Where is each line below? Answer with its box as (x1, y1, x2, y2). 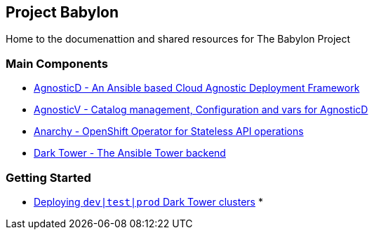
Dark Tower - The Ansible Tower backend (34, 147, 226, 159)
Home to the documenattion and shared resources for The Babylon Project (6, 33, 351, 45)
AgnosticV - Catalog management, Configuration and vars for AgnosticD (34, 104, 368, 116)
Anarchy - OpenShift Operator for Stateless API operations (34, 125, 304, 138)
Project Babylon (6, 3, 119, 21)
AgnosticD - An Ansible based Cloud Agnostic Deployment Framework (34, 82, 360, 94)
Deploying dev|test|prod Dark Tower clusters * (34, 195, 263, 208)
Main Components (6, 56, 108, 71)
